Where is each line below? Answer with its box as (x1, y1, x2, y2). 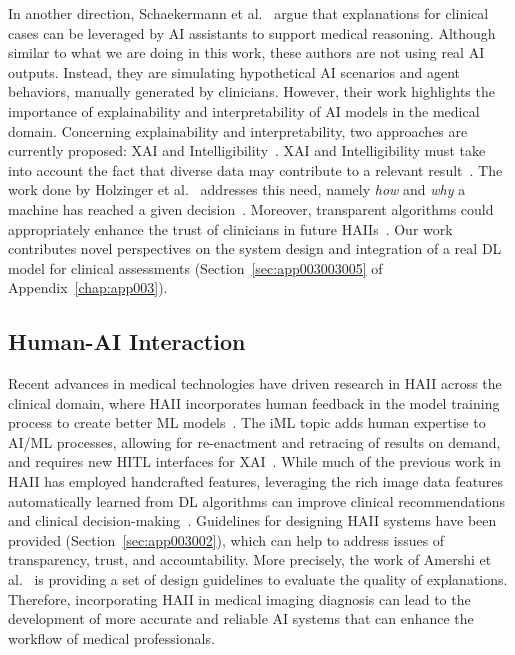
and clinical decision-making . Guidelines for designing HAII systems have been (8, 510, 497, 531)
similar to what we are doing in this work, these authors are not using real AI (8, 42, 485, 63)
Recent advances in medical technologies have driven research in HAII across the (8, 373, 502, 394)
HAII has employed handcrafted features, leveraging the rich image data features (8, 471, 504, 492)
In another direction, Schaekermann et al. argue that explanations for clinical (8, 3, 489, 23)
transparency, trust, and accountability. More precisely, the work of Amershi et (8, 549, 492, 570)
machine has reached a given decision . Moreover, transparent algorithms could (8, 198, 494, 219)
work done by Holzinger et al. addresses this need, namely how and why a (8, 179, 466, 200)
